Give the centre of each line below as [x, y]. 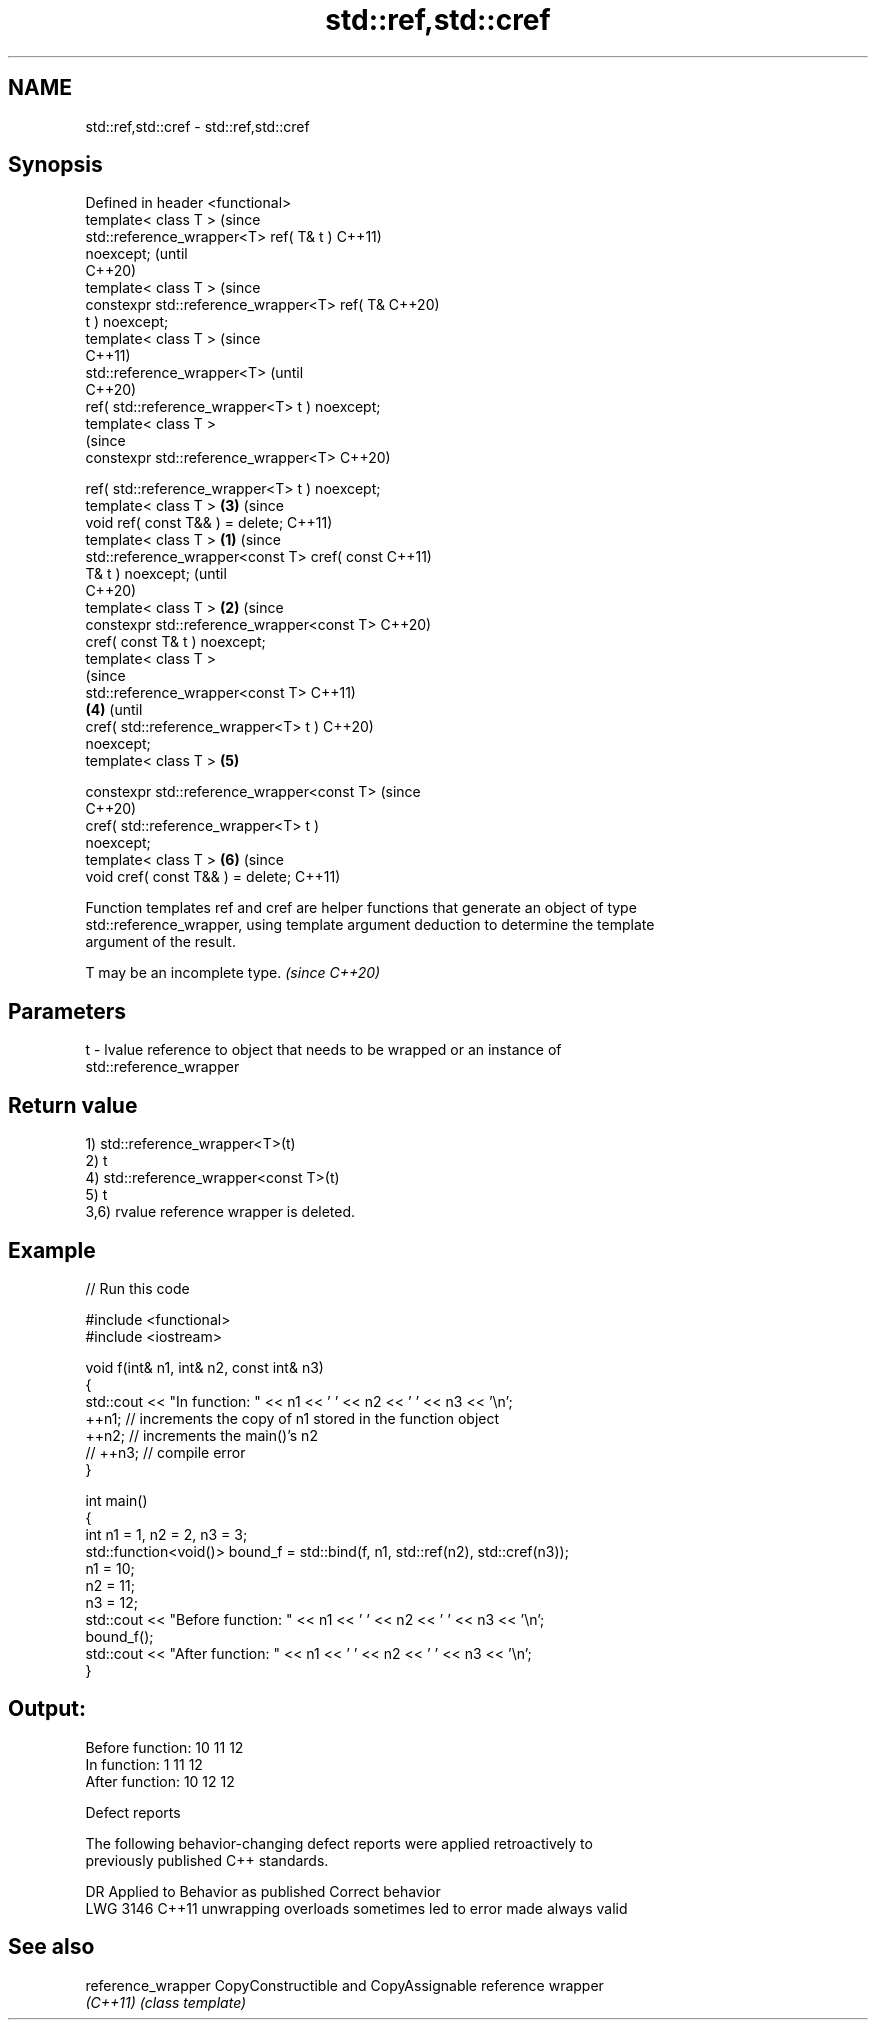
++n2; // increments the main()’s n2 [201, 1435]
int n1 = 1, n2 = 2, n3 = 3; [166, 1534]
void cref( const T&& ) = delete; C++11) [213, 877]
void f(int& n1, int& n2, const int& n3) [204, 1367]
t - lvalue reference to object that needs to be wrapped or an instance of [323, 1050]
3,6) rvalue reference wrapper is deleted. [220, 1212]
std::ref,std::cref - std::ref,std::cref [197, 126]
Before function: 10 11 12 [164, 1747]
